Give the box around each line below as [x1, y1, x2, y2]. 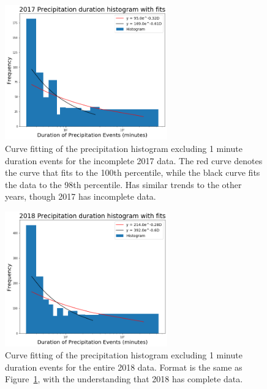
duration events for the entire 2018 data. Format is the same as [5, 360, 243, 373]
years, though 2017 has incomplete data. [5, 190, 156, 203]
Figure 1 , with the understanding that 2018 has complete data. [5, 372, 243, 385]
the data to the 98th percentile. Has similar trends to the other [5, 178, 242, 191]
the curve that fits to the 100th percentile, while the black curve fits [5, 166, 260, 179]
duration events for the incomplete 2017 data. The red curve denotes [5, 154, 263, 167]
